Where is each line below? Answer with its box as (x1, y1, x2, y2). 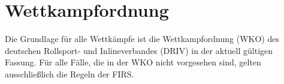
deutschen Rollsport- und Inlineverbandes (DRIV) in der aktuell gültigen (5, 44, 273, 56)
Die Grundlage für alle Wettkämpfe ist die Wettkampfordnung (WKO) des (5, 32, 279, 45)
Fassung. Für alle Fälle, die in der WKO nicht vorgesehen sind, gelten (5, 56, 261, 68)
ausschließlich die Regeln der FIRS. (5, 67, 134, 80)
